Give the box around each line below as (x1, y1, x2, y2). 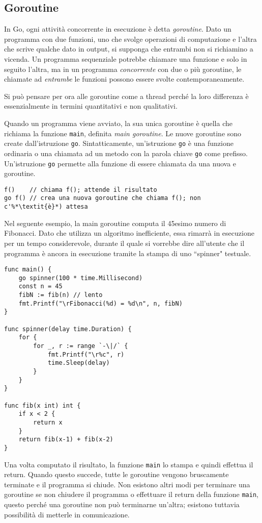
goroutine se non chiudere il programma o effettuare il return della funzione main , (4, 489, 258, 500)
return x (33, 418, 63, 426)
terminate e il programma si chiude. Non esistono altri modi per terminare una (4, 479, 250, 489)
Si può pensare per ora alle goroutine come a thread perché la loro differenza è (4, 90, 249, 101)
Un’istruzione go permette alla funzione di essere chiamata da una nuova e (4, 158, 237, 168)
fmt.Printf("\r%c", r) (47, 351, 125, 358)
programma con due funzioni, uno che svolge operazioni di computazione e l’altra (4, 33, 257, 44)
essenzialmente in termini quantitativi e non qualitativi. (4, 101, 178, 111)
